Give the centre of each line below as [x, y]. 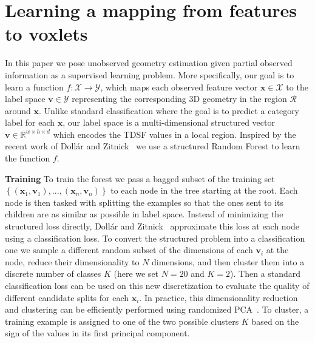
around [18, 110]
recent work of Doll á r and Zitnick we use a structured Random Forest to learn [153, 146]
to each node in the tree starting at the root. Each [204, 190]
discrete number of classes [53, 273]
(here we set [136, 273]
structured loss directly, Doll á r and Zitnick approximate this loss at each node [152, 226]
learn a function [34, 87]
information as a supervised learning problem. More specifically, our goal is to [150, 74]
